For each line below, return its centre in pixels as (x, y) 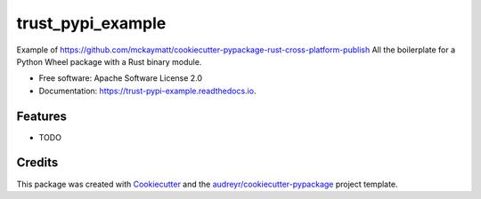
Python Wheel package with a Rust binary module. (109, 61)
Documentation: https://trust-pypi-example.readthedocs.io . (147, 91)
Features (41, 116)
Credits (37, 163)
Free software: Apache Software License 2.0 (121, 78)
